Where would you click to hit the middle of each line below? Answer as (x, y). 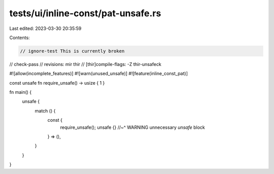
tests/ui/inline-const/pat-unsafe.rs (85, 13)
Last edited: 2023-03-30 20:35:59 (45, 28)
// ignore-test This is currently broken (72, 51)
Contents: (20, 38)
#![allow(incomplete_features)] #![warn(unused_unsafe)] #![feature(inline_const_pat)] (98, 74)
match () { (45, 111)
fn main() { (21, 92)
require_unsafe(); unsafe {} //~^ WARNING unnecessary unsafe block (132, 127)
